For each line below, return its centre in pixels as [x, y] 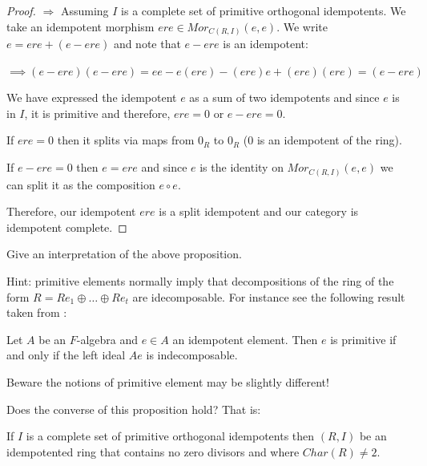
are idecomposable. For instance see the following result [269, 296]
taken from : [37, 312]
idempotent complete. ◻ [67, 227]
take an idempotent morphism [81, 26]
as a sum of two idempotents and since [284, 97]
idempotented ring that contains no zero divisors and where [153, 451]
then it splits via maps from [126, 140]
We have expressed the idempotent [92, 97]
